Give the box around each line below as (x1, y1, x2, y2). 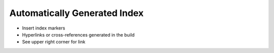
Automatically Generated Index (9, 7, 144, 18)
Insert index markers (22, 25, 65, 31)
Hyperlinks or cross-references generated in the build (22, 31, 135, 37)
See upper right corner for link (22, 39, 86, 45)
